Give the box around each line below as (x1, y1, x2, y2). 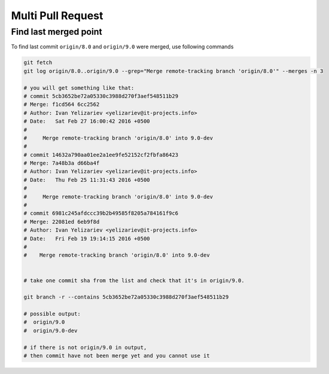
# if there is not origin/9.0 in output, (23, 344, 147, 351)
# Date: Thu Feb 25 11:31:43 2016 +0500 (23, 177, 150, 183)
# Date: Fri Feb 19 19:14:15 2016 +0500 (23, 235, 150, 242)
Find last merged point (11, 26, 102, 37)
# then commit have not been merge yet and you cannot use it (23, 352, 210, 359)
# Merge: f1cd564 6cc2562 (23, 101, 100, 108)
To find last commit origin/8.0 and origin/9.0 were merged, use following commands (11, 43, 234, 50)
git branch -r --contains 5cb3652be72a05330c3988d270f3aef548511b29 (23, 294, 229, 300)
